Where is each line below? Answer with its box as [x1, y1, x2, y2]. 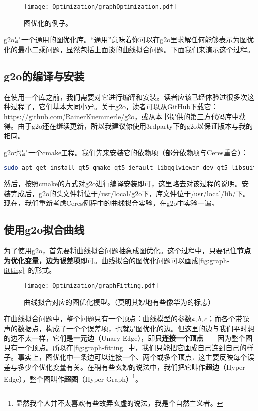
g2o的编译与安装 [4, 68, 85, 83]
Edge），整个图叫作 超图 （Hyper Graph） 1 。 [4, 372, 142, 384]
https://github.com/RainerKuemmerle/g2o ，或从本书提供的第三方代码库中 [4, 111, 239, 121]
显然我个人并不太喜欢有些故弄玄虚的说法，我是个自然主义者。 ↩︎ [15, 397, 223, 408]
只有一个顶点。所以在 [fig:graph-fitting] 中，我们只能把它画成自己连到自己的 [4, 342, 247, 352]
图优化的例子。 [24, 17, 72, 28]
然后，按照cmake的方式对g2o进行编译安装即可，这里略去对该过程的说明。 [4, 178, 242, 189]
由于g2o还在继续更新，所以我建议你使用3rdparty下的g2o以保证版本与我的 [17, 121, 253, 131]
